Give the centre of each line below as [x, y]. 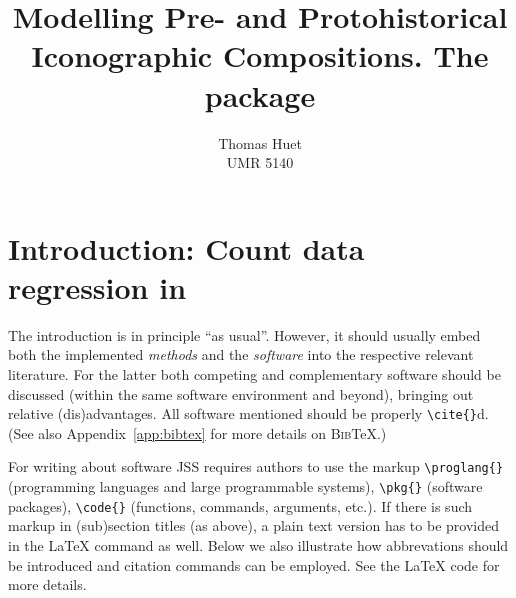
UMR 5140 [260, 162]
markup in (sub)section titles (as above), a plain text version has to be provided [253, 525]
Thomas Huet [260, 142]
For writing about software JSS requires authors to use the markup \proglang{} [256, 466]
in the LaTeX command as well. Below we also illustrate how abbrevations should [258, 545]
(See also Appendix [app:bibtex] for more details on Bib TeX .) [197, 432]
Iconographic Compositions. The [260, 55]
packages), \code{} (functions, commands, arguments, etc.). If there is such [240, 505]
